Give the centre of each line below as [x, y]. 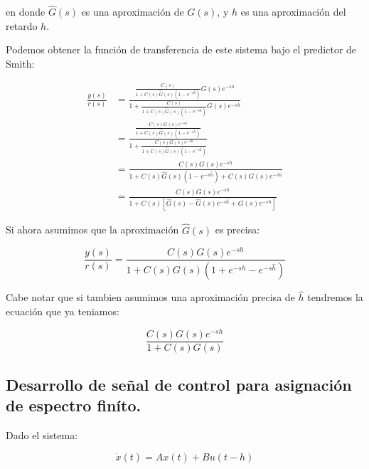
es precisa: [237, 230]
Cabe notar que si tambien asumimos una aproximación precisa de [150, 297]
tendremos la [335, 297]
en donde [26, 12]
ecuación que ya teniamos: [63, 311]
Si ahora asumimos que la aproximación [92, 230]
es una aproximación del [293, 12]
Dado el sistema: [42, 435]
